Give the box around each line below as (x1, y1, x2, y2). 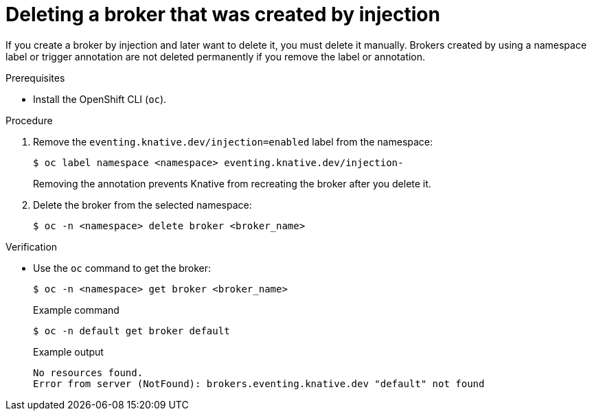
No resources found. (33, 367, 144, 378)
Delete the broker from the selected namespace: (33, 198, 252, 211)
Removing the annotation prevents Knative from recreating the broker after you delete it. (33, 177, 431, 189)
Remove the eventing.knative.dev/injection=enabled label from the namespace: (33, 135, 433, 148)
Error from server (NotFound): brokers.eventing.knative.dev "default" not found (33, 378, 485, 389)
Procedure (5, 114, 53, 126)
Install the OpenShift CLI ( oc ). (33, 93, 167, 105)
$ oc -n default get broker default (33, 325, 230, 336)
